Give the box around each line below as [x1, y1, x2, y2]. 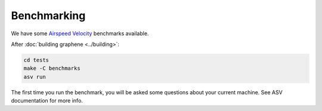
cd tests [23, 57, 49, 63]
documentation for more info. [11, 97, 83, 104]
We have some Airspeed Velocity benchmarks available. [11, 30, 149, 37]
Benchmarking [11, 9, 86, 22]
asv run [23, 73, 46, 80]
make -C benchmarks [23, 65, 80, 72]
